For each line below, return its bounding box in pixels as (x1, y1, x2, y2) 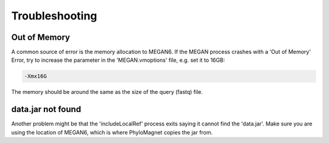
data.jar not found (11, 104, 82, 115)
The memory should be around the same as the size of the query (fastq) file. (11, 88, 203, 96)
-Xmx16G (24, 73, 47, 80)
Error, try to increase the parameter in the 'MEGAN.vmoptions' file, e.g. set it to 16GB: (11, 56, 225, 64)
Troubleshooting (11, 9, 97, 22)
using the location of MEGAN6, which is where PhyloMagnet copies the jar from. (11, 128, 213, 136)
